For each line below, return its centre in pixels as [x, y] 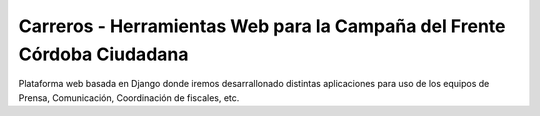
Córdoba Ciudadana [103, 54]
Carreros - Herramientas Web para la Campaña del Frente [262, 26]
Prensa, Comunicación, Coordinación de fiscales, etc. [129, 97]
